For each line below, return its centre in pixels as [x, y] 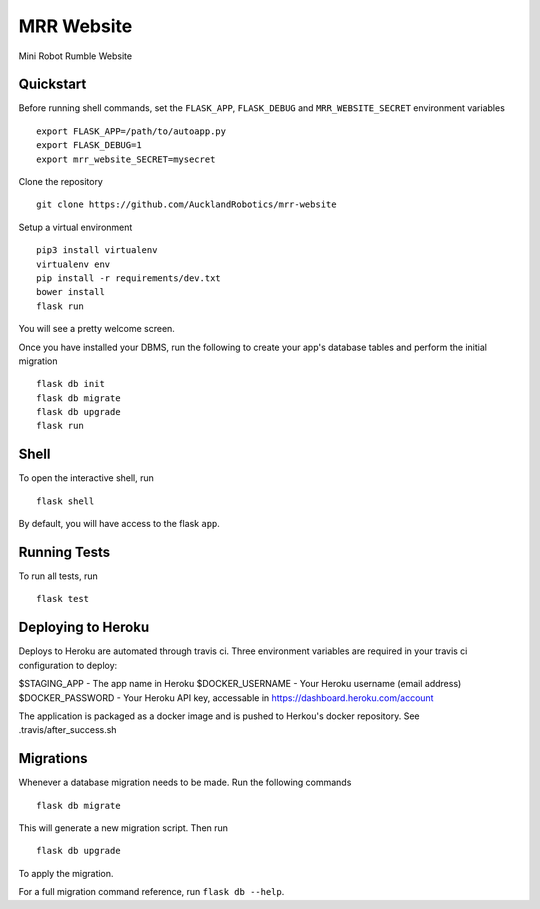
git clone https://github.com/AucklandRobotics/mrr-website [186, 204]
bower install [70, 292]
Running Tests [64, 551]
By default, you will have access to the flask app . [119, 524]
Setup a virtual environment [75, 227]
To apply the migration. [66, 873]
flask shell [65, 501]
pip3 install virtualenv [97, 250]
